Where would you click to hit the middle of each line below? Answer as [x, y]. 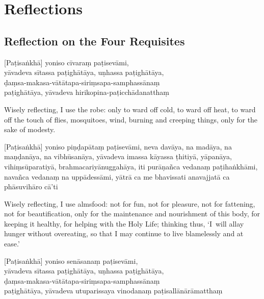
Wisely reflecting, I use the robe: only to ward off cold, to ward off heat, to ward [130, 109]
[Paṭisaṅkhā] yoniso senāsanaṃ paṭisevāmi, [71, 260]
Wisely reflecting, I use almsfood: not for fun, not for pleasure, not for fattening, [130, 203]
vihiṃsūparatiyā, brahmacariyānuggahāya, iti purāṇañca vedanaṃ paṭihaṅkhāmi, [131, 166]
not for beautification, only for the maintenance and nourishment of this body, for [132, 214]
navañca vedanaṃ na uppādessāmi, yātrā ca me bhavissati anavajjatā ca [117, 176]
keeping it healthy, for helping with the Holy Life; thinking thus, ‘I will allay [124, 223]
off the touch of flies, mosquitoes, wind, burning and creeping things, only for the [131, 119]
